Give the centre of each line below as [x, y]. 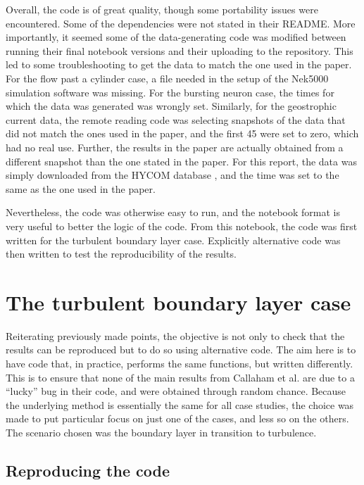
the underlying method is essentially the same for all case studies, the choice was [180, 404]
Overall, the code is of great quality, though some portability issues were [162, 9]
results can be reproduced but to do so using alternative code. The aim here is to [181, 349]
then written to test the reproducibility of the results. [121, 254]
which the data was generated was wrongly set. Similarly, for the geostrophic [171, 106]
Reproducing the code [88, 470]
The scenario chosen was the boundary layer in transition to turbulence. [161, 432]
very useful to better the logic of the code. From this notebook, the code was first [182, 226]
